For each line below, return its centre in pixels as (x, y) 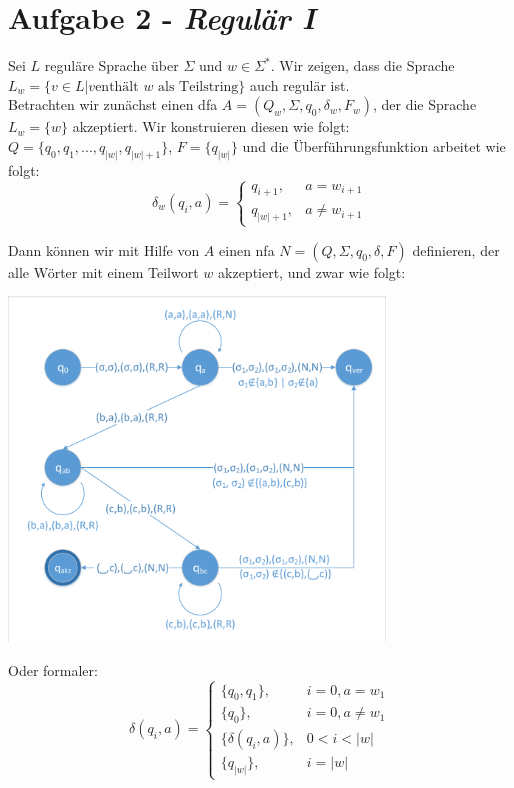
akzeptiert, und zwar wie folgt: (312, 271)
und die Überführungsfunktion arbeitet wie (374, 145)
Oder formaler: (53, 669)
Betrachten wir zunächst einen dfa (113, 104)
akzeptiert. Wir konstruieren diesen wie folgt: (211, 126)
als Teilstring (198, 86)
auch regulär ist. (300, 84)
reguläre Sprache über (111, 65)
